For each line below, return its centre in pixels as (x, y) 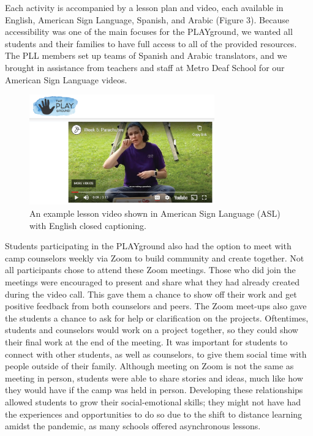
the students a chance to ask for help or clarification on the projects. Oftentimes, (157, 318)
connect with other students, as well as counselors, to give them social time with (156, 354)
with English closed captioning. (88, 225)
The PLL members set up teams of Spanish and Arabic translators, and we (146, 55)
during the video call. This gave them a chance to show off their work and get (151, 294)
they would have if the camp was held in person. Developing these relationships (154, 390)
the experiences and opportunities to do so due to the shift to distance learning (154, 414)
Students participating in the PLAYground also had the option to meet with (148, 246)
